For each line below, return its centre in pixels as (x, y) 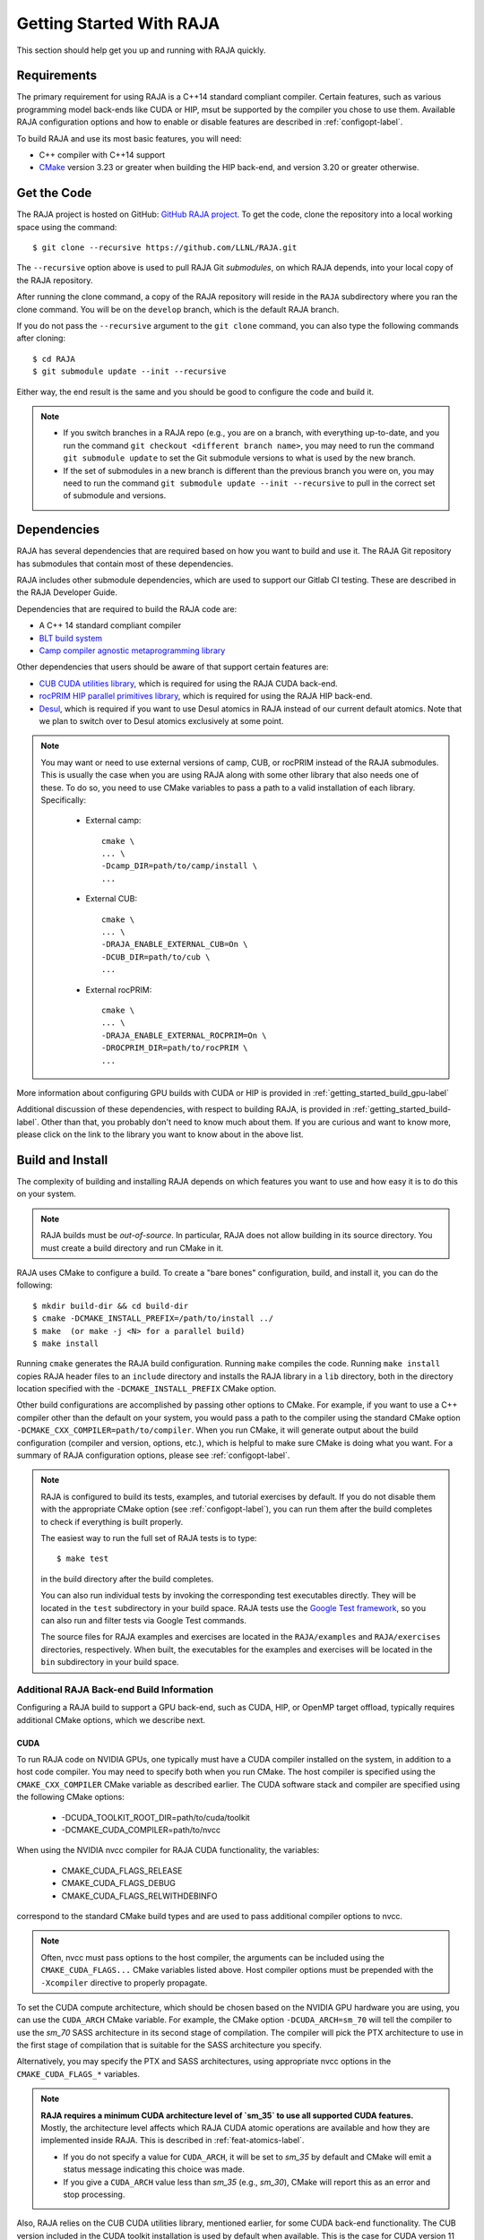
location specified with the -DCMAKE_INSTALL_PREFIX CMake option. (147, 1389)
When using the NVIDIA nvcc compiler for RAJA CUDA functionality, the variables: (168, 1850)
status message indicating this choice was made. (154, 2169)
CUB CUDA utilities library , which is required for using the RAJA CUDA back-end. (188, 683)
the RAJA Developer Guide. (67, 592)
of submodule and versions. (115, 495)
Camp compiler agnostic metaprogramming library (132, 650)
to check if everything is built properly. (112, 1521)
